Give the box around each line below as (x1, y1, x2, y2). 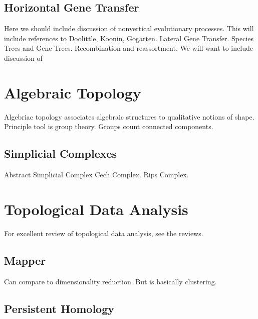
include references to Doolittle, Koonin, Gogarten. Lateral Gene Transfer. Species (4, 33, 254, 43)
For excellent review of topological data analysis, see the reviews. (4, 228, 203, 238)
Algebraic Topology (4, 82, 141, 102)
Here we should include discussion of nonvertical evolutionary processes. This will (4, 23, 254, 34)
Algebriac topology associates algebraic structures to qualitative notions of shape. (4, 111, 254, 122)
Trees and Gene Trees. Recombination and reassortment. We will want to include (4, 43, 253, 53)
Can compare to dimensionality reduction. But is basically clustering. (4, 276, 217, 286)
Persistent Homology (4, 300, 115, 316)
